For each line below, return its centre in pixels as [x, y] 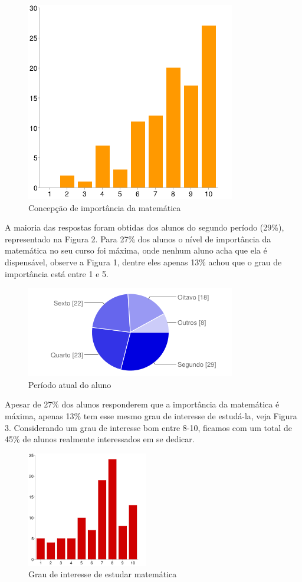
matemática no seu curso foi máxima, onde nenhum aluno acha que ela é [136, 250]
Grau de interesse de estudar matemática [103, 574]
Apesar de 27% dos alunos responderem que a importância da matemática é [142, 404]
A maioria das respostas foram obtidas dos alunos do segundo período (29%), [145, 227]
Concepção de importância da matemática [105, 207]
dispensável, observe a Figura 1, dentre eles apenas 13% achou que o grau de [143, 262]
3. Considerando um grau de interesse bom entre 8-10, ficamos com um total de [148, 427]
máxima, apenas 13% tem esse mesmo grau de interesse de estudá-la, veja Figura [151, 415]
